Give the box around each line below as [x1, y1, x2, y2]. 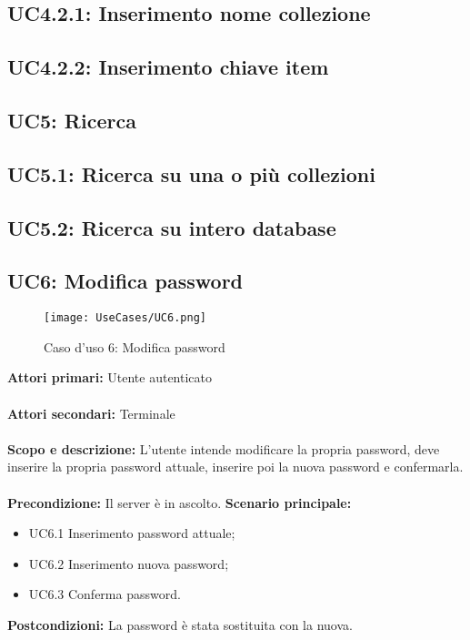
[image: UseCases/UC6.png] [44, 311, 206, 325]
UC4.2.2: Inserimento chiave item [7, 53, 329, 81]
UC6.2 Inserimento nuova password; [28, 554, 229, 573]
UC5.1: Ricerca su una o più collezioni [7, 159, 375, 188]
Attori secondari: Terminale [7, 403, 175, 422]
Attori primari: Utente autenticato [7, 368, 212, 387]
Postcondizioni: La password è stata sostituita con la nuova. [7, 615, 353, 634]
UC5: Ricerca [7, 106, 136, 134]
